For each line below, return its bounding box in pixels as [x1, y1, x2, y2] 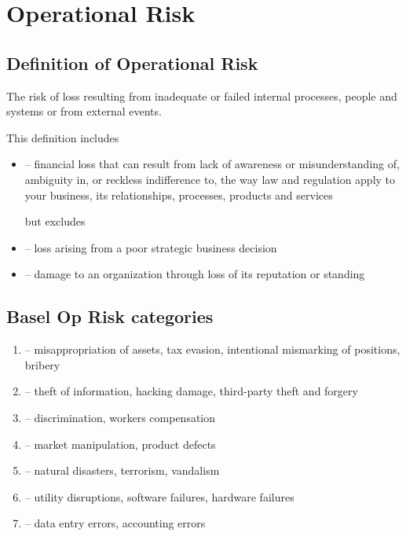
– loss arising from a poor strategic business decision [24, 239, 277, 255]
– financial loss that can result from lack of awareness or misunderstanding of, [24, 156, 400, 172]
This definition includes [6, 129, 119, 145]
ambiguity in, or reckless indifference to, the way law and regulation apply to [24, 171, 396, 187]
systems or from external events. [6, 103, 162, 119]
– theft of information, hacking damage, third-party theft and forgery [24, 383, 358, 399]
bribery [24, 356, 60, 373]
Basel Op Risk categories [6, 304, 214, 329]
